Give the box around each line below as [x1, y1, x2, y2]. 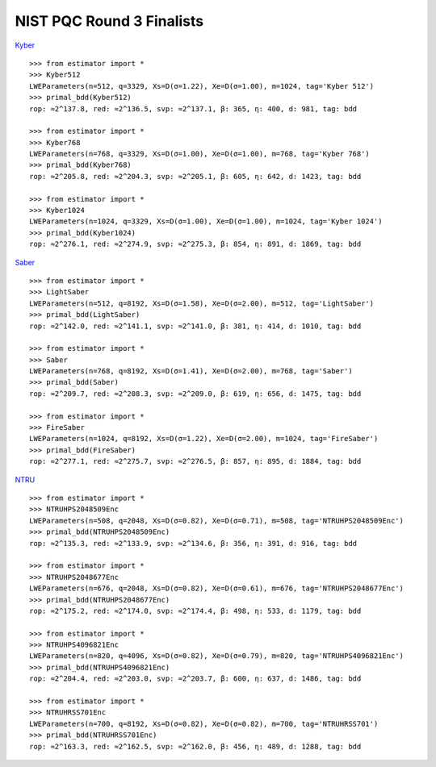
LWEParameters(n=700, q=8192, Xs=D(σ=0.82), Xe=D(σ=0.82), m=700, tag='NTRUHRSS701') [29, 719, 379, 728]
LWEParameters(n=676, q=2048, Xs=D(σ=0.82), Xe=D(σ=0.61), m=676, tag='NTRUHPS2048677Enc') [29, 584, 404, 593]
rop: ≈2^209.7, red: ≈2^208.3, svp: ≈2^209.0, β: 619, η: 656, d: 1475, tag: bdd [29, 389, 362, 398]
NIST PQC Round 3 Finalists [15, 12, 204, 30]
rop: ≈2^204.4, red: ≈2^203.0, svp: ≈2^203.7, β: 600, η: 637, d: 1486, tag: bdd [29, 674, 362, 683]
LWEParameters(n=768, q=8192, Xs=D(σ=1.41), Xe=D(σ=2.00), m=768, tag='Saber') [29, 367, 353, 376]
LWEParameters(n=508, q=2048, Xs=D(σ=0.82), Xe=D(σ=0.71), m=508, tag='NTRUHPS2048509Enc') [29, 516, 404, 525]
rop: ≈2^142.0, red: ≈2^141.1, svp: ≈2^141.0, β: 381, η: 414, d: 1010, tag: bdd [29, 321, 362, 331]
